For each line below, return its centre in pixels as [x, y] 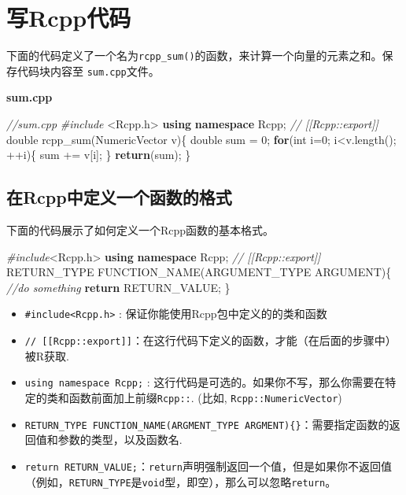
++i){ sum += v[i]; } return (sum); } [99, 155]
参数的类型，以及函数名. [120, 440]
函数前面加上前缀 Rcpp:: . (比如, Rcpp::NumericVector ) [205, 397]
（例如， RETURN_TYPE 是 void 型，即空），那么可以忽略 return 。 [181, 481]
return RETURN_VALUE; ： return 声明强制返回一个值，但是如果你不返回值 [208, 465]
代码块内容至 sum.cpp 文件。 [88, 70]
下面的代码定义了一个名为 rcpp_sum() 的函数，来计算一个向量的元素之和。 [194, 55]
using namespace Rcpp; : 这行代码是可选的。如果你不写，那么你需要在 [205, 382]
